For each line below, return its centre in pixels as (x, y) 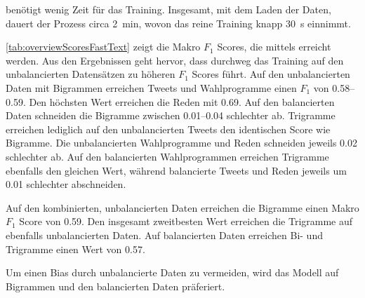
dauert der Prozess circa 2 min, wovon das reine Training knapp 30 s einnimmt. (178, 23)
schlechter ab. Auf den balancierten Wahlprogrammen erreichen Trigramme (167, 156)
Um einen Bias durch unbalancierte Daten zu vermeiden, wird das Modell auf (172, 272)
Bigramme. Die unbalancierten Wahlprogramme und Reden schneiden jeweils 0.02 (182, 143)
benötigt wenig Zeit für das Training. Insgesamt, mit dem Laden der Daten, (168, 9)
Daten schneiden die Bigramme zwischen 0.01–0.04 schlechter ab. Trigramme (171, 115)
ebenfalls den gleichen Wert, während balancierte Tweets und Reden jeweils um (176, 170)
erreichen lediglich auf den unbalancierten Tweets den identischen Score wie (168, 129)
